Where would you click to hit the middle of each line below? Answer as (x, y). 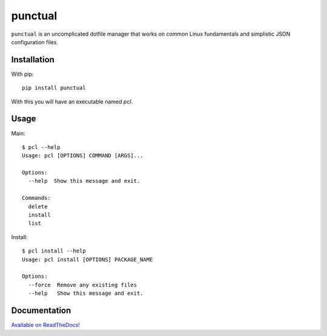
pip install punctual (54, 88)
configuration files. (35, 42)
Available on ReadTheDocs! (45, 325)
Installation (33, 60)
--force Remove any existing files (83, 285)
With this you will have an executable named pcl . (72, 101)
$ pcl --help (41, 147)
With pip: (22, 74)
